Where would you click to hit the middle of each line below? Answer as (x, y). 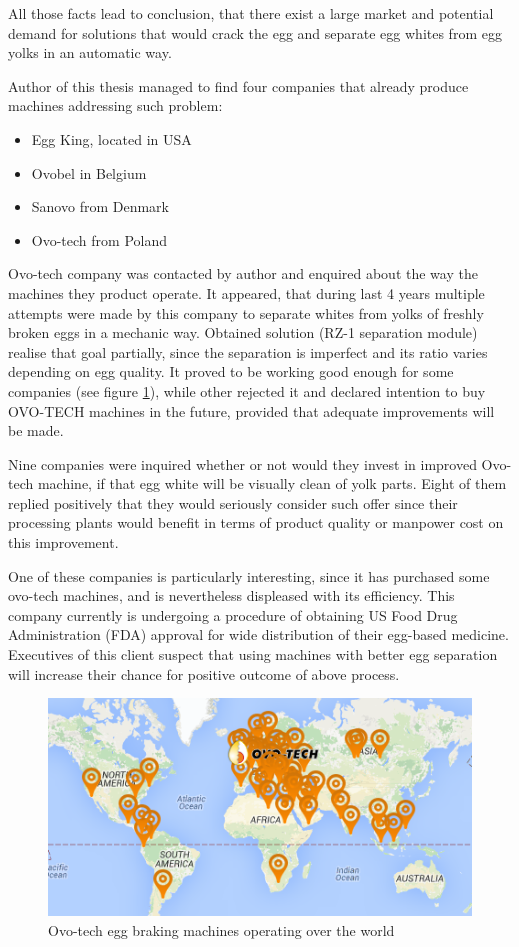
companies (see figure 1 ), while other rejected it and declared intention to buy (247, 390)
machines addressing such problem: (115, 105)
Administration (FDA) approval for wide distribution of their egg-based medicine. (258, 634)
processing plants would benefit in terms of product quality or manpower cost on (256, 522)
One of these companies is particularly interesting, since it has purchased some (249, 575)
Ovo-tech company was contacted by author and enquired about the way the (243, 273)
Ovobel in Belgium (89, 172)
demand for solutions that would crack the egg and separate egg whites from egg (255, 32)
